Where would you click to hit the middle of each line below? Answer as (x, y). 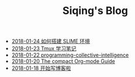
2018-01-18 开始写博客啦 (41, 68)
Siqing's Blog (95, 11)
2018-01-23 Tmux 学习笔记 (44, 48)
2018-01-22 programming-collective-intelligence (70, 55)
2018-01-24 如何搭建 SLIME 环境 (51, 41)
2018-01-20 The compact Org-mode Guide (63, 61)
